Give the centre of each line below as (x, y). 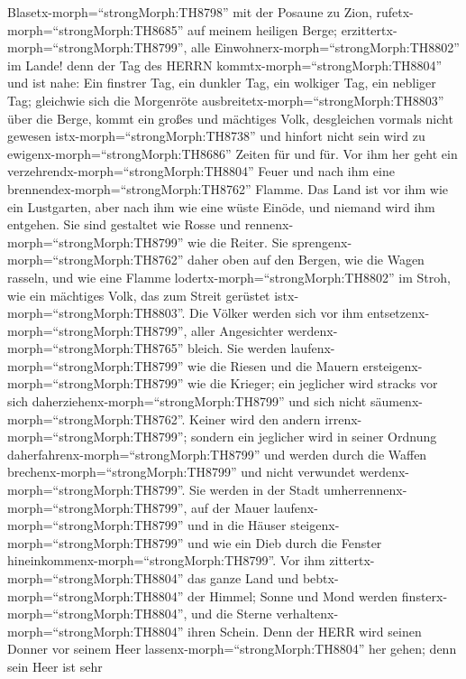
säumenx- (396, 401)
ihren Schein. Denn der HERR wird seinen (305, 631)
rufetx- (395, 12)
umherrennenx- (365, 490)
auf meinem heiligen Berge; (263, 29)
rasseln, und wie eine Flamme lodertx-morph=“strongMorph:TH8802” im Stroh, (229, 277)
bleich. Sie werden (237, 348)
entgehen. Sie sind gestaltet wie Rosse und (124, 224)
